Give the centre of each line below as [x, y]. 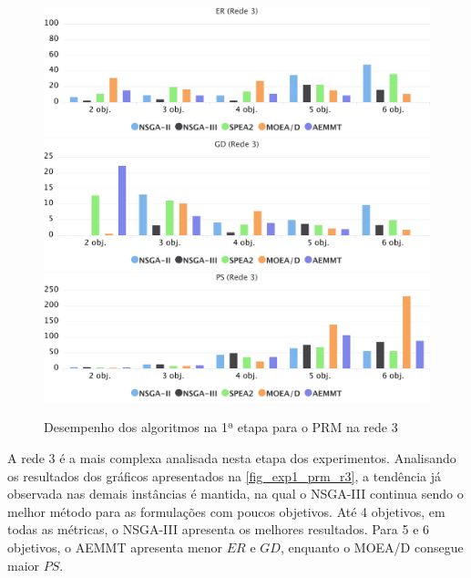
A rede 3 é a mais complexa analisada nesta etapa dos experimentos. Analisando [232, 457]
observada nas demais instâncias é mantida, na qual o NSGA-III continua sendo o [235, 494]
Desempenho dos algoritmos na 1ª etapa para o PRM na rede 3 [221, 427]
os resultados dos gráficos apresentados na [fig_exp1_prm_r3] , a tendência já [224, 475]
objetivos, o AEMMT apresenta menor [115, 547]
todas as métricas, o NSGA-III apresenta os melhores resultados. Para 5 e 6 [219, 529]
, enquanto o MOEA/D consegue [372, 547]
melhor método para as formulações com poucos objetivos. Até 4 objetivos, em [226, 511]
